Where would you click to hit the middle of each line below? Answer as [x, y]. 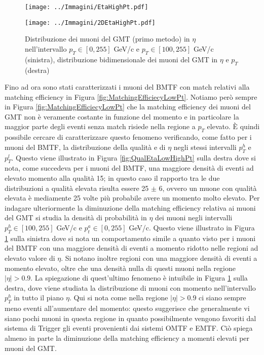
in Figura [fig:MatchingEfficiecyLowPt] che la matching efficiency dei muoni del [128, 107]
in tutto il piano [39, 298]
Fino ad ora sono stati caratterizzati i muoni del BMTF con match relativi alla [127, 87]
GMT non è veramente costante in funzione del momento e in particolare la [122, 116]
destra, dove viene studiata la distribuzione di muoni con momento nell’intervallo [130, 287]
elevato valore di [30, 258]
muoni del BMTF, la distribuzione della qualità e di [85, 147]
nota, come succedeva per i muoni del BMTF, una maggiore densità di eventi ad [129, 168]
